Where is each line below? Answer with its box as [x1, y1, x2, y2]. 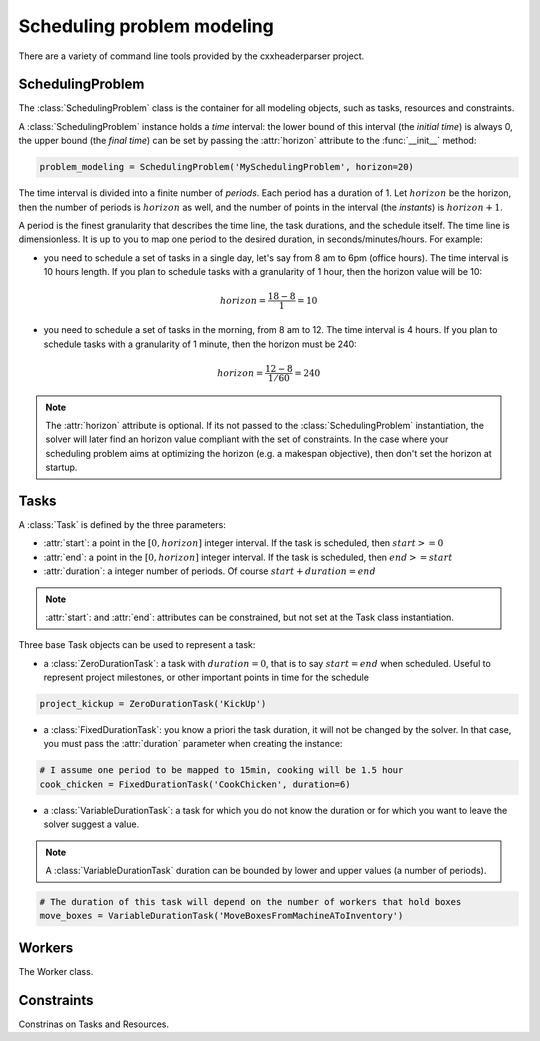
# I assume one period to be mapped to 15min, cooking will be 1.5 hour [39, 765, 404, 776]
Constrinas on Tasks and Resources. [18, 1018, 170, 1030]
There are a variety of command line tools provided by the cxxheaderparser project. [18, 50, 365, 62]
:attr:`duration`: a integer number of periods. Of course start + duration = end [43, 565, 377, 577]
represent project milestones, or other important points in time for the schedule [43, 671, 370, 684]
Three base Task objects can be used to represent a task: [18, 639, 256, 651]
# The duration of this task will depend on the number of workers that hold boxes [39, 896, 462, 907]
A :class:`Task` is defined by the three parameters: [18, 518, 227, 530]
